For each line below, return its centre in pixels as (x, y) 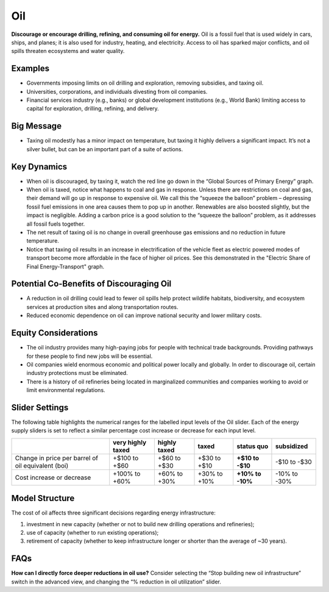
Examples (30, 69)
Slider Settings (40, 408)
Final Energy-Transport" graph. (65, 266)
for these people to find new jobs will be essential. (90, 356)
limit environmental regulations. (66, 390)
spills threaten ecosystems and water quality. (68, 51)
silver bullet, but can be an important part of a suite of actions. (105, 149)
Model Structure (43, 498)
